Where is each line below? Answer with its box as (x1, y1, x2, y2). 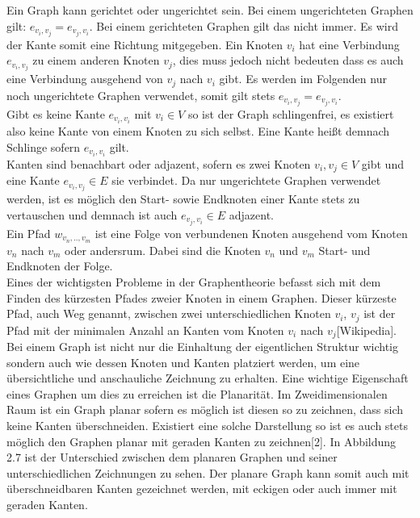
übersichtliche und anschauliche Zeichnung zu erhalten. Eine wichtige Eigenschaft (6, 370, 409, 386)
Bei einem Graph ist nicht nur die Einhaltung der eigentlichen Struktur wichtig (6, 338, 398, 355)
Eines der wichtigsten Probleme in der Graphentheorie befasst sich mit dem (6, 273, 381, 290)
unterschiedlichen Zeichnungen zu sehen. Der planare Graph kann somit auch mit (6, 464, 409, 481)
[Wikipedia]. (336, 321, 397, 338)
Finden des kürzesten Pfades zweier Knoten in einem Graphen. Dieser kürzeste (6, 289, 397, 306)
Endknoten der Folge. (6, 257, 113, 274)
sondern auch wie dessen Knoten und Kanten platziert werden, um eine (6, 353, 360, 370)
